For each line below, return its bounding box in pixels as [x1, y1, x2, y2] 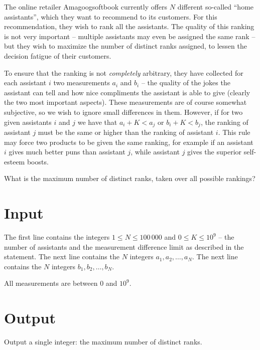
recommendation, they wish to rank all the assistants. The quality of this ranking [4, 21, 254, 32]
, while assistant [131, 146, 180, 157]
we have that [77, 116, 117, 127]
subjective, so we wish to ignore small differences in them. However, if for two [4, 106, 243, 117]
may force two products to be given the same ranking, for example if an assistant [4, 136, 253, 147]
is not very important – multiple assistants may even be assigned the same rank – [4, 31, 255, 41]
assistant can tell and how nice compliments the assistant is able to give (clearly [4, 87, 250, 97]
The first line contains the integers [4, 232, 110, 242]
